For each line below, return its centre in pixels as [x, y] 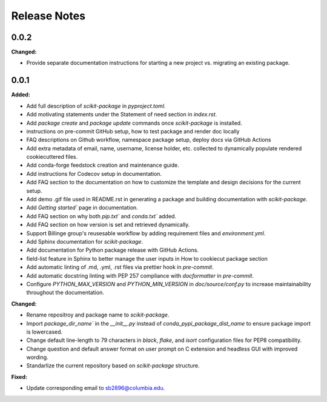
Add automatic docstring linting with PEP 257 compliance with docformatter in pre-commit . [140, 275]
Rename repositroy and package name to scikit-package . [98, 315]
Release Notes [48, 16]
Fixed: [19, 377]
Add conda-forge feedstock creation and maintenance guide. [103, 165]
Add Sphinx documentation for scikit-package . [85, 242]
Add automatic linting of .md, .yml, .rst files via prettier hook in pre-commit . [120, 267]
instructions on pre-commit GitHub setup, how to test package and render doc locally [133, 131]
